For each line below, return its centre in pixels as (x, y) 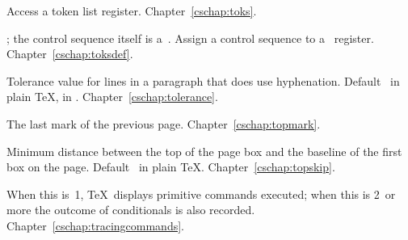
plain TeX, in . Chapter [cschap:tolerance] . (112, 97)
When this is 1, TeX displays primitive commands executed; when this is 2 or (201, 194)
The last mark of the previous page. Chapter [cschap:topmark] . (164, 123)
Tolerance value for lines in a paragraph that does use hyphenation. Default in (203, 80)
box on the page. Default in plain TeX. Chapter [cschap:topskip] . (171, 167)
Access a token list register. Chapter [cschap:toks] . (132, 11)
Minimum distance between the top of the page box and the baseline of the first (204, 151)
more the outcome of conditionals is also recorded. (131, 210)
